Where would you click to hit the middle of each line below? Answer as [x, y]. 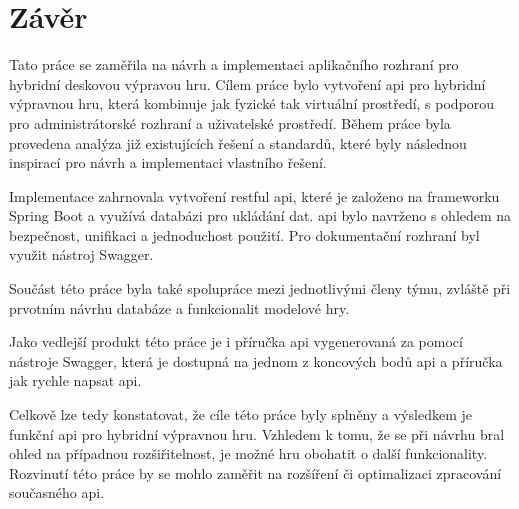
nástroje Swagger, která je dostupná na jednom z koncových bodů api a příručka [256, 360]
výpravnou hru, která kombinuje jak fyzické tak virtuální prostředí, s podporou [252, 103]
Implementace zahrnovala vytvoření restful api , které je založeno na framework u [254, 195]
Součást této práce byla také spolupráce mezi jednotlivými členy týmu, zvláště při [260, 288]
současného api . [57, 492]
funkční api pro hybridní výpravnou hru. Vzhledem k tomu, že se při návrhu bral [257, 433]
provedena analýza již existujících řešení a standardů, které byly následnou [238, 142]
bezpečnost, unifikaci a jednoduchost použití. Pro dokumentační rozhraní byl [244, 234]
